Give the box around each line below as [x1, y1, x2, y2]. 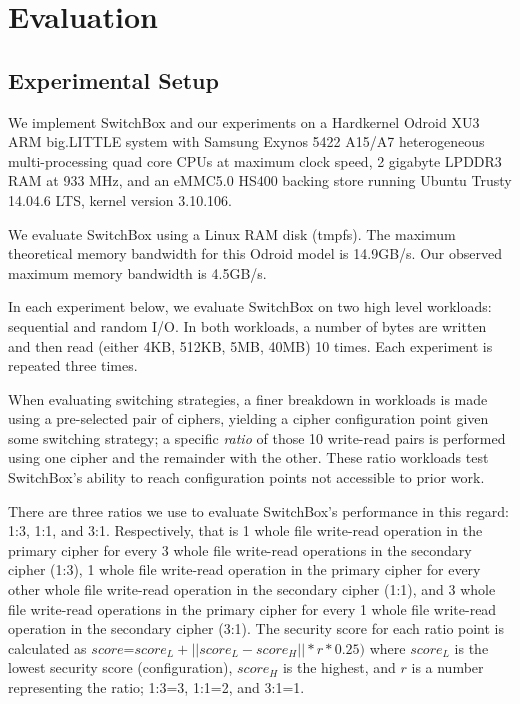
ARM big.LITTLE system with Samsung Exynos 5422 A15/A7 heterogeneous [8, 131, 485, 152]
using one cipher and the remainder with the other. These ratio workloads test [8, 447, 489, 468]
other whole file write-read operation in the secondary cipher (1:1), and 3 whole [8, 579, 496, 600]
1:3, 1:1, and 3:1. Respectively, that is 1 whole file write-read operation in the [8, 520, 483, 541]
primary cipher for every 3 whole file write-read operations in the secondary [8, 539, 472, 560]
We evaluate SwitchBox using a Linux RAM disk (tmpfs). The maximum [8, 223, 456, 244]
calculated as [8, 637, 87, 658]
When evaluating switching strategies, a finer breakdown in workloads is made [8, 388, 488, 409]
